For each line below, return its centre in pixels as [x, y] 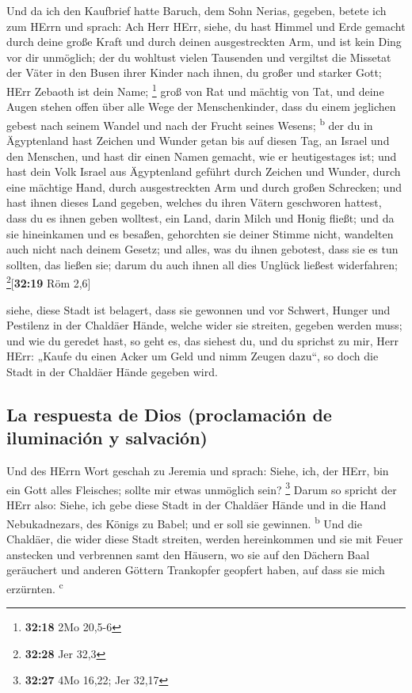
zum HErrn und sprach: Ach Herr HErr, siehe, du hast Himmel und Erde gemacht [206, 26]
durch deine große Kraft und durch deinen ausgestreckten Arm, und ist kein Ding [204, 42]
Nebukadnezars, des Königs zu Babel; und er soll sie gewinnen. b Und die [184, 522]
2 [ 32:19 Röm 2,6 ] [49, 282]
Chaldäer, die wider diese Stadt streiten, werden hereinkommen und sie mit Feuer [205, 538]
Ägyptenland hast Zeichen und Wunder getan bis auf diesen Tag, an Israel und [198, 141]
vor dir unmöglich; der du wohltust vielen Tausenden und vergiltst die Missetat [199, 57]
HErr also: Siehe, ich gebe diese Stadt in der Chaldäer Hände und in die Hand [196, 505]
